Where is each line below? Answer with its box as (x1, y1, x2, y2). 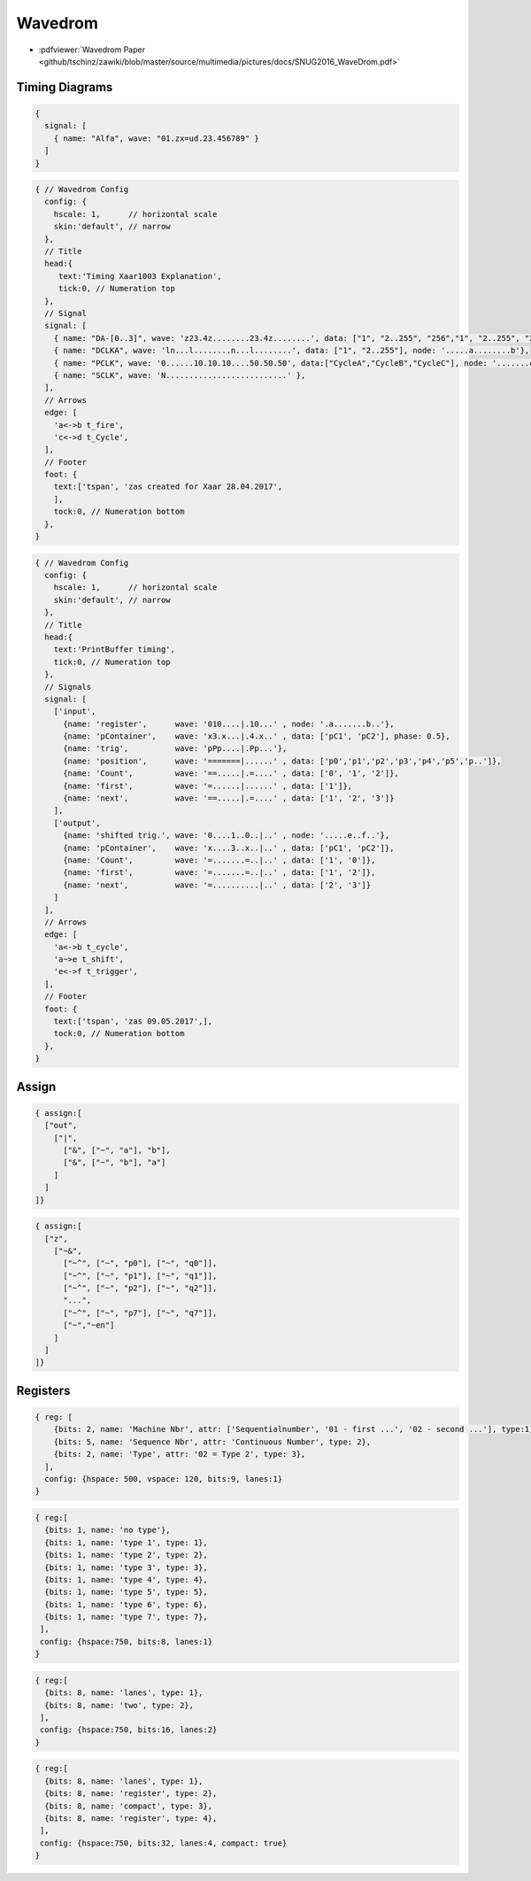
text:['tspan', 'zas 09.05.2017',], (53, 1017, 212, 1026)
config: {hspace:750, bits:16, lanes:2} (40, 1725, 218, 1735)
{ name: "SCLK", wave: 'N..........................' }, (53, 370, 306, 380)
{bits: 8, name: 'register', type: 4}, (44, 1813, 218, 1823)
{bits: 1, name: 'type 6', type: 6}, (44, 1599, 208, 1609)
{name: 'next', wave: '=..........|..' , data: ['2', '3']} (63, 879, 372, 890)
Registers (16, 1382, 71, 1398)
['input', (53, 707, 96, 716)
